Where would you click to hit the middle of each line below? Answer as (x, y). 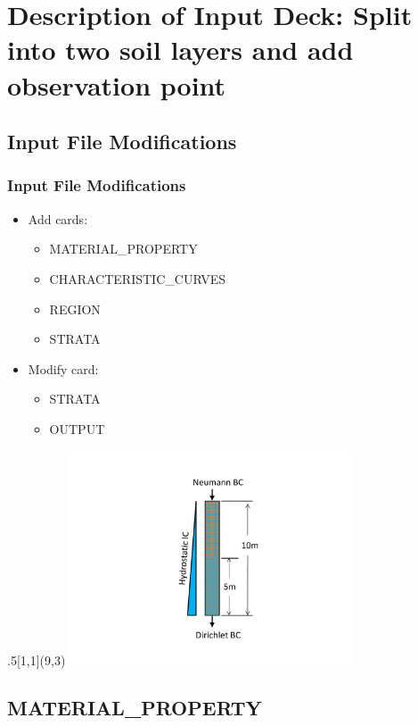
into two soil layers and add (180, 50)
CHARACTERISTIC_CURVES (137, 278)
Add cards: (58, 218)
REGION (75, 309)
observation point (117, 84)
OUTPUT (77, 428)
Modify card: (63, 368)
